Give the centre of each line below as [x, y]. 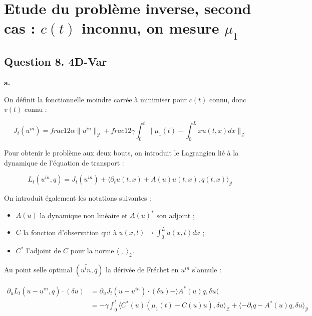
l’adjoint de [44, 251]
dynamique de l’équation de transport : [64, 162]
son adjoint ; [176, 215]
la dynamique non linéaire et [84, 215]
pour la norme [92, 251]
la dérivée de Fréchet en [142, 270]
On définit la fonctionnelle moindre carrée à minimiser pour [96, 99]
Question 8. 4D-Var [56, 61]
